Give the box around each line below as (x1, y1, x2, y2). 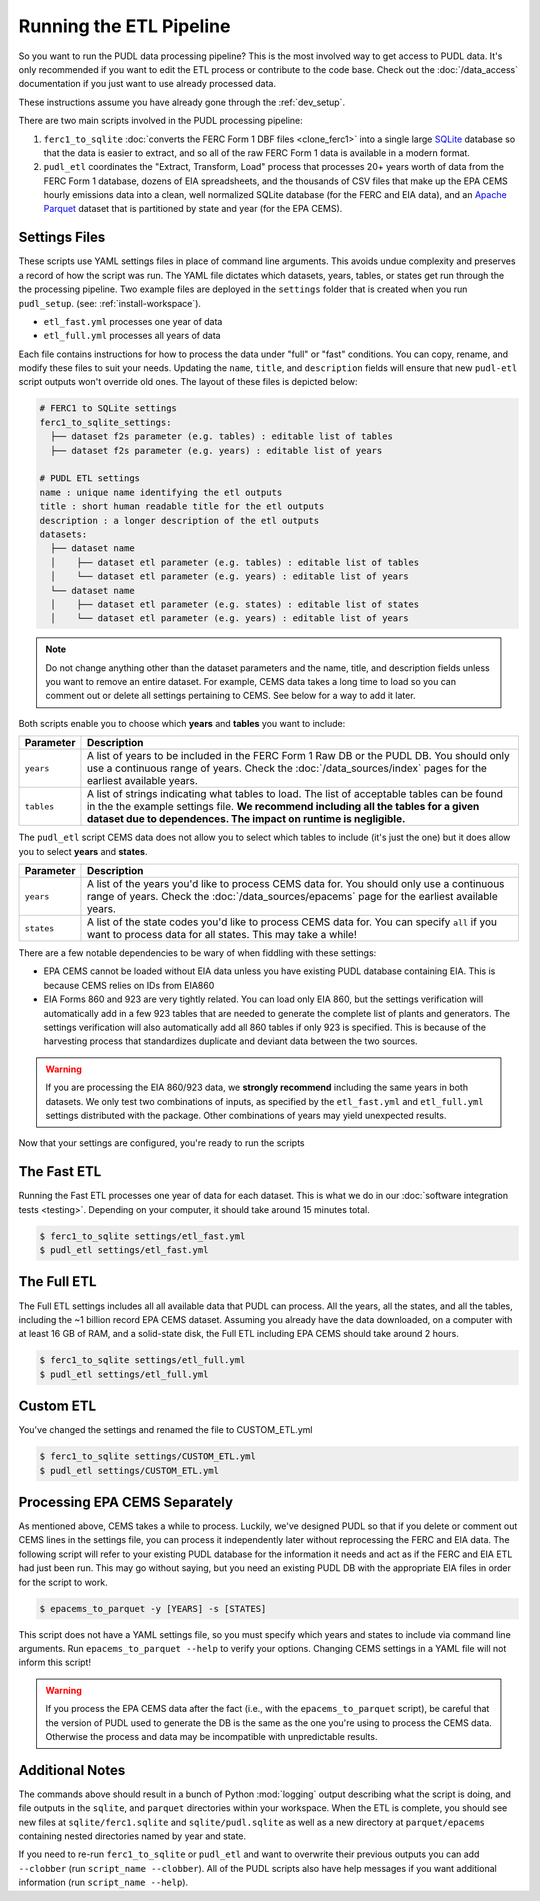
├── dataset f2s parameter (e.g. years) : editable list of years (50, 445, 383, 456)
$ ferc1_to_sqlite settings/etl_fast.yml (39, 1230, 246, 1242)
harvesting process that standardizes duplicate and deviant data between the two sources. (43, 1035, 419, 1047)
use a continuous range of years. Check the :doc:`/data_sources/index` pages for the (86, 761, 487, 775)
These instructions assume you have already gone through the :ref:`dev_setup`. (18, 96, 345, 108)
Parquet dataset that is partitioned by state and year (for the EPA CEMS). (43, 203, 343, 215)
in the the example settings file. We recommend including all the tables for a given (86, 800, 480, 814)
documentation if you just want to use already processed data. (18, 78, 277, 90)
